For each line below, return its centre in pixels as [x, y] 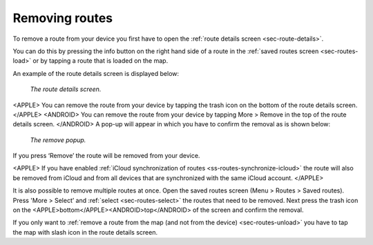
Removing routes [63, 18]
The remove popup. [58, 140]
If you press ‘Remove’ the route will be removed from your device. [106, 156]
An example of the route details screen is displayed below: [96, 73]
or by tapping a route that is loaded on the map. [101, 61]
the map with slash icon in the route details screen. [85, 232]
